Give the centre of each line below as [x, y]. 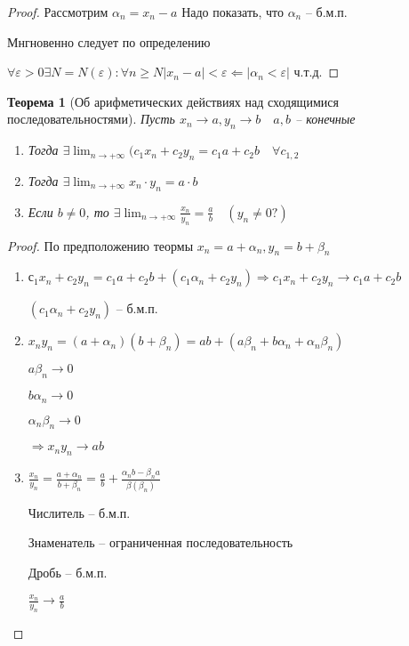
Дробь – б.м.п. [68, 572]
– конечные [325, 119]
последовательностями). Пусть [91, 119]
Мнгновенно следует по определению [109, 41]
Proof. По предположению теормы [100, 245]
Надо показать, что [233, 12]
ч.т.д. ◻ [317, 72]
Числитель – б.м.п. [79, 512]
